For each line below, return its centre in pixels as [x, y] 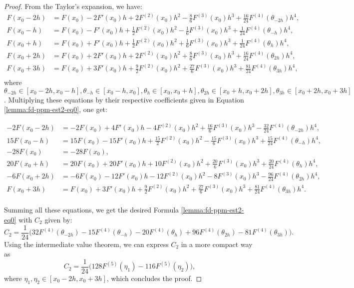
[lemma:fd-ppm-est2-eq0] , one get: [56, 109]
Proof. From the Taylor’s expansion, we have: [73, 6]
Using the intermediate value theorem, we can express [86, 244]
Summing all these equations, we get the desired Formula [92, 210]
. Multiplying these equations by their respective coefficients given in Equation [124, 99]
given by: [58, 220]
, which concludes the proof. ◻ [154, 278]
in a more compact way [217, 244]
